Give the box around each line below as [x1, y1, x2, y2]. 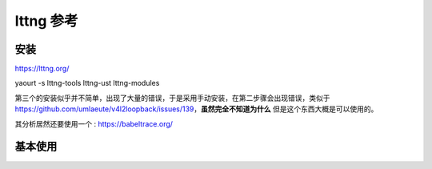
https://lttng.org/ [14, 64, 70, 74]
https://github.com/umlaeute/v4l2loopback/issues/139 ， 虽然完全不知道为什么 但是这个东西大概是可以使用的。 [14, 104, 378, 114]
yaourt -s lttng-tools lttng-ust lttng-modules [14, 78, 160, 88]
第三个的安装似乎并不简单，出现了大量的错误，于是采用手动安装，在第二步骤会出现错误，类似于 [14, 93, 330, 103]
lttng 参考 [14, 12, 78, 30]
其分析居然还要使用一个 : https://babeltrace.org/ [14, 119, 174, 128]
